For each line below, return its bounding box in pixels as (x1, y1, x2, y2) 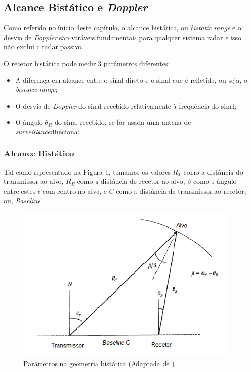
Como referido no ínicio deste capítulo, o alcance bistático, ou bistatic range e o (4, 22, 241, 33)
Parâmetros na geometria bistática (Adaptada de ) (23, 358, 174, 368)
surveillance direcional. (15, 126, 81, 136)
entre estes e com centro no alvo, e (4, 185, 107, 196)
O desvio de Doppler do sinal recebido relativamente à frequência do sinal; (15, 100, 237, 110)
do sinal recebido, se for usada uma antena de (54, 117, 191, 127)
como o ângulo (193, 176, 237, 186)
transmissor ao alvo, (4, 176, 64, 186)
